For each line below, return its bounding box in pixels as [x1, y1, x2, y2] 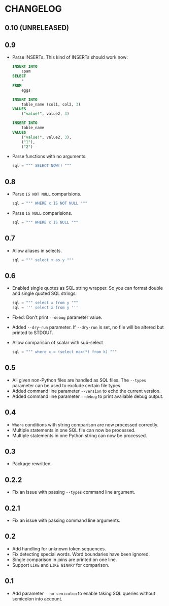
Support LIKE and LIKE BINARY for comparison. [12, 562, 110, 568]
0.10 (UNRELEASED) [5, 23, 70, 32]
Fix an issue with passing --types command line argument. [12, 489, 136, 495]
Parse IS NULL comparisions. [12, 210, 73, 216]
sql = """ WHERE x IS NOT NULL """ [12, 201, 88, 206]
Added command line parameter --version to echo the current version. [12, 388, 161, 394]
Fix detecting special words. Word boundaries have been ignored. [12, 551, 150, 557]
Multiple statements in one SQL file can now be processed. [12, 427, 136, 433]
